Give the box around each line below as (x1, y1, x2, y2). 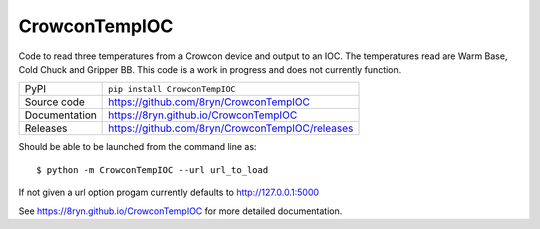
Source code (24, 95, 85, 109)
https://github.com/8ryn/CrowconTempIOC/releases (108, 121, 354, 135)
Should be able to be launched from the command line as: (18, 141, 257, 153)
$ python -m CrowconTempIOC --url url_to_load (36, 164, 269, 175)
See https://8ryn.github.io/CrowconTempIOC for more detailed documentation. (18, 205, 343, 217)
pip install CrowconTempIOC (108, 83, 236, 94)
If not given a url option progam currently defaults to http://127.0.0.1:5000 (18, 186, 320, 199)
